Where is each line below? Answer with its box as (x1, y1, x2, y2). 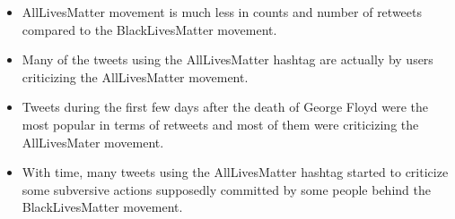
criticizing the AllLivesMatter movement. (22, 67, 249, 86)
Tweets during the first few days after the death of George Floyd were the (22, 97, 428, 116)
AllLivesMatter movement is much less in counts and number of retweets (22, 3, 422, 21)
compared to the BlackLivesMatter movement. (22, 20, 277, 38)
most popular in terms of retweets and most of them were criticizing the (22, 114, 419, 133)
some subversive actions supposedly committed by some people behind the (22, 180, 431, 198)
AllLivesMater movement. (22, 132, 164, 151)
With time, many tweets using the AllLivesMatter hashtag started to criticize (22, 163, 449, 181)
